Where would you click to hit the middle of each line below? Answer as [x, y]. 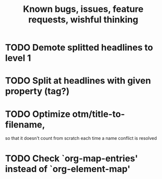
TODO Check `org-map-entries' [72, 158]
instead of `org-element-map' [68, 169]
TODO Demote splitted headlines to [79, 48]
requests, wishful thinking [83, 20]
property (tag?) [37, 91]
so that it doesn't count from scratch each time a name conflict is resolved [81, 138]
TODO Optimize [38, 114]
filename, [25, 124]
